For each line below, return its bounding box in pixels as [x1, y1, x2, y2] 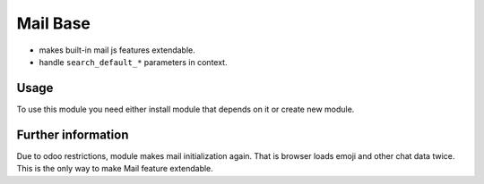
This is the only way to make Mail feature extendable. [16, 163, 214, 174]
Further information [16, 127, 129, 142]
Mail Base [16, 13, 91, 33]
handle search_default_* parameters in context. [39, 56, 228, 67]
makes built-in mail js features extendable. [39, 45, 196, 55]
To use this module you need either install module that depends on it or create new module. [16, 104, 355, 114]
